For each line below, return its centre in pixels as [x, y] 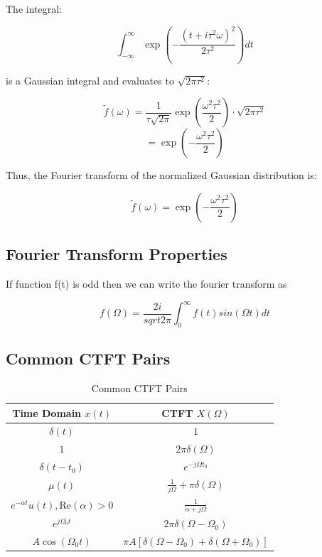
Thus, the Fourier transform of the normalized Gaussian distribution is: [161, 175]
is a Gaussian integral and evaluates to [90, 80]
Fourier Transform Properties [117, 254]
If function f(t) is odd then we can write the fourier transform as [146, 283]
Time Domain [47, 412]
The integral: [34, 9]
